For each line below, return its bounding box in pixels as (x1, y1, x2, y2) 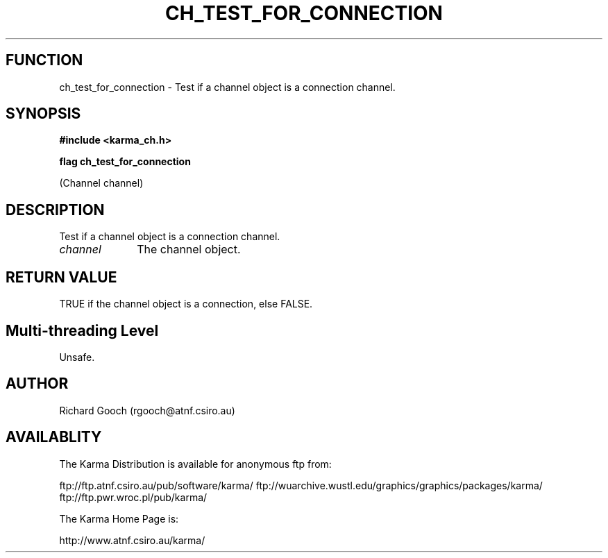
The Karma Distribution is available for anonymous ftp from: (59, 457, 332, 470)
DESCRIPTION (6, 201, 105, 219)
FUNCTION (6, 51, 83, 69)
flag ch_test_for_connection (59, 155, 191, 168)
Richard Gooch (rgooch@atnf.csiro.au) (59, 404, 235, 416)
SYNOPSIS (6, 105, 81, 123)
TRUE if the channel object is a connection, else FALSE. (59, 298, 313, 310)
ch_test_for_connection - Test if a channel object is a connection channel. (59, 81, 396, 93)
